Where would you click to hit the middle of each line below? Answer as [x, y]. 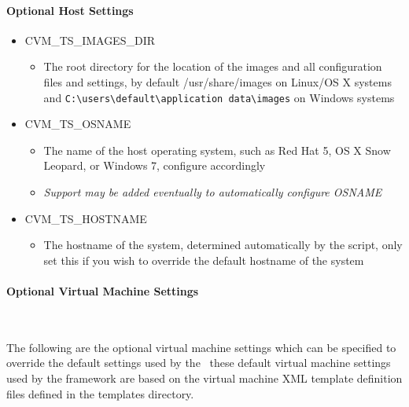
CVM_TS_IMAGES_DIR [90, 40]
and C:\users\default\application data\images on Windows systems [219, 97]
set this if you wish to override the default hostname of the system [204, 260]
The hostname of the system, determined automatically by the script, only [223, 245]
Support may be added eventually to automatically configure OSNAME [213, 192]
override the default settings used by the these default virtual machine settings [199, 363]
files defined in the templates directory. [100, 393]
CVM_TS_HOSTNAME [86, 218]
